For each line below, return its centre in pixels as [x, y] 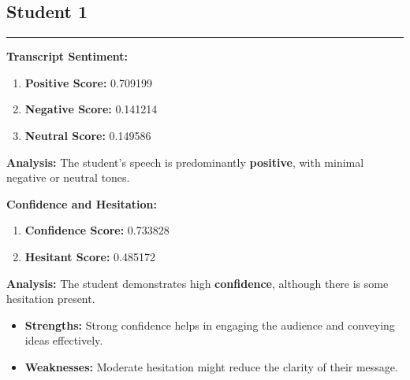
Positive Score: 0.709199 [88, 82]
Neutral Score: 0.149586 [88, 135]
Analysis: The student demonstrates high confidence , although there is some [198, 283]
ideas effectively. [64, 340]
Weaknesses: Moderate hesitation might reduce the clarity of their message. [211, 366]
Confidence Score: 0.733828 [97, 230]
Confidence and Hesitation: [82, 203]
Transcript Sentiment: [67, 56]
